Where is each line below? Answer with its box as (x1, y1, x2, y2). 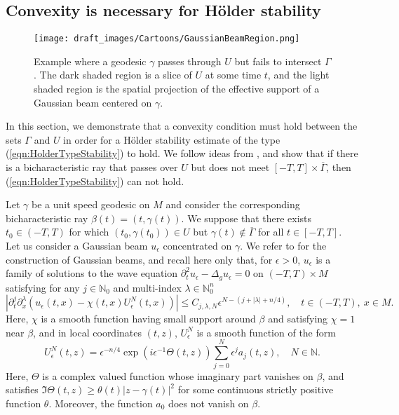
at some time (205, 67, 262, 82)
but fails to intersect (234, 53, 322, 68)
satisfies (6, 382, 39, 397)
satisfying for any (6, 280, 80, 294)
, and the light (267, 67, 330, 82)
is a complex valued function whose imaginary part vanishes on (42, 368, 313, 383)
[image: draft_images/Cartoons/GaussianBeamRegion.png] (34, 34, 300, 44)
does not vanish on (168, 395, 249, 410)
